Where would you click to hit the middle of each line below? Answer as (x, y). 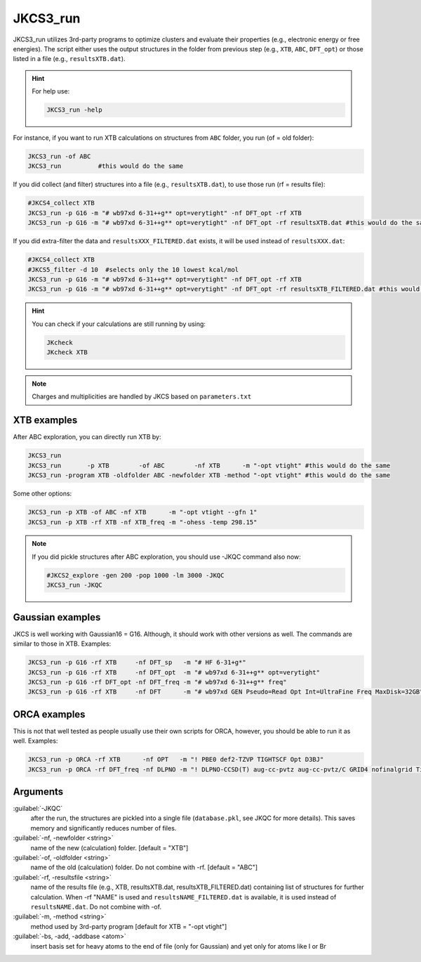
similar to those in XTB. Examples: (62, 644)
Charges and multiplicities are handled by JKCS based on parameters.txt (142, 396)
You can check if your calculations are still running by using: (119, 324)
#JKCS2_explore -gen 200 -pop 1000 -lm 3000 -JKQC (135, 575)
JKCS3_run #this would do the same (106, 166)
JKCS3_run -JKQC (75, 585)
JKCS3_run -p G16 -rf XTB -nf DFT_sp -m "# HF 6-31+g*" (137, 663)
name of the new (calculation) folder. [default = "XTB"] (109, 847)
